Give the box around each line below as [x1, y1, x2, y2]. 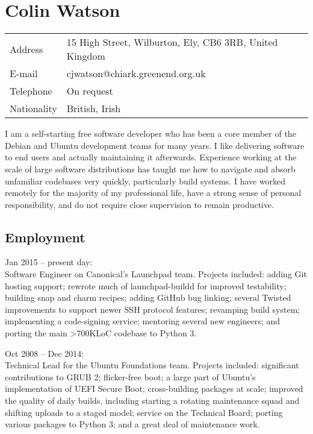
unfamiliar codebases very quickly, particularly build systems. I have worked [5, 174, 286, 187]
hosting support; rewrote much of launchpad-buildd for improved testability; [5, 279, 287, 292]
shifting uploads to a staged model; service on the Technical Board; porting [5, 406, 283, 418]
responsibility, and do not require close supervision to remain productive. [5, 198, 274, 210]
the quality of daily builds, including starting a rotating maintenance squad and [5, 394, 300, 407]
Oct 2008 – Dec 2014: [5, 347, 84, 359]
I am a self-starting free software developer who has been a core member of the [5, 127, 296, 140]
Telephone [10, 84, 52, 98]
